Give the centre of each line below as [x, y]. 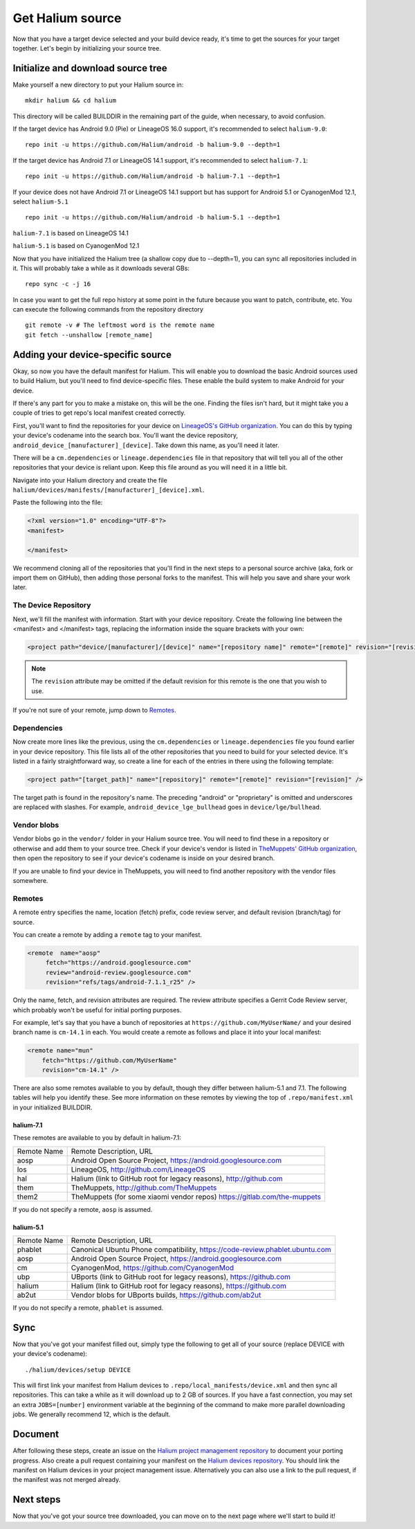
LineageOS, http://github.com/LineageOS [138, 1169]
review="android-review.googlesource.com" [118, 972]
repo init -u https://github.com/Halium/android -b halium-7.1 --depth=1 [153, 176]
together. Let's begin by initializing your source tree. [87, 48]
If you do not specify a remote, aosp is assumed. [83, 1209]
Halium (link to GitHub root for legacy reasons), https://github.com [179, 1286]
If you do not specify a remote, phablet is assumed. [88, 1307]
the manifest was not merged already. [67, 1480]
